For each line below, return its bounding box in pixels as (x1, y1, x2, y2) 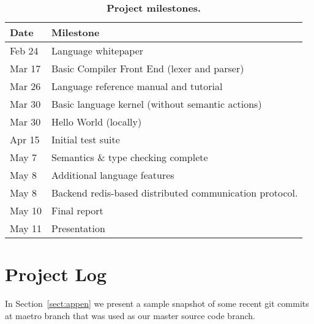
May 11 (10, 221, 42, 235)
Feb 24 (10, 43, 39, 58)
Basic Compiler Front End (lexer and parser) (51, 61, 244, 75)
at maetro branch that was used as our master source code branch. (5, 309, 255, 322)
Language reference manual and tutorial (51, 79, 223, 93)
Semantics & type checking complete (51, 150, 208, 164)
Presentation (51, 221, 105, 235)
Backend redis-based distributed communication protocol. (51, 186, 298, 200)
